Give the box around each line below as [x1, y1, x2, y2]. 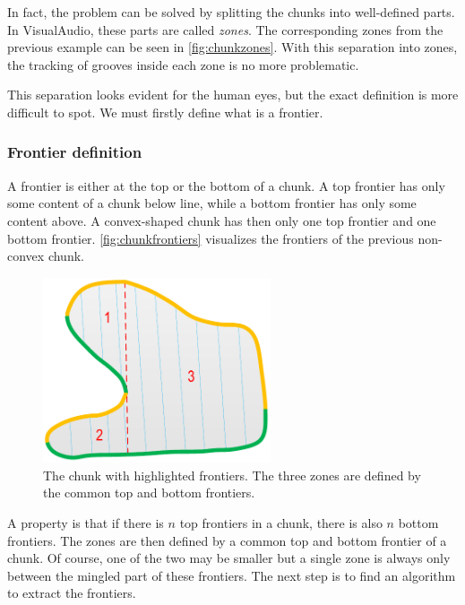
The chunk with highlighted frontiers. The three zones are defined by [43, 465, 421, 484]
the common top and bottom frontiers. [43, 483, 255, 502]
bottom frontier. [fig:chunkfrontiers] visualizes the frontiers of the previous [7, 229, 414, 247]
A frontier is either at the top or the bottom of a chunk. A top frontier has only [7, 176, 445, 194]
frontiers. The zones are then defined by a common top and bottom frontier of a [7, 531, 447, 549]
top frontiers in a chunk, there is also [179, 513, 383, 532]
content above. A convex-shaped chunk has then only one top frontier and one [7, 211, 436, 229]
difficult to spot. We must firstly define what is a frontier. [7, 102, 323, 121]
